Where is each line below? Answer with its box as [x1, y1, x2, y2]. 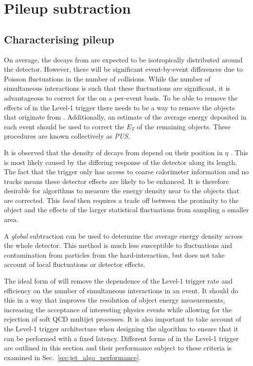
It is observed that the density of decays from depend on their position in [4, 147, 223, 157]
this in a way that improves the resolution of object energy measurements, [4, 295, 225, 305]
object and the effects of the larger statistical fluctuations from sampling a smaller [4, 204, 249, 215]
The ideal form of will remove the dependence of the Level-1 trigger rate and [4, 276, 233, 286]
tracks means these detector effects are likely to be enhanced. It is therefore [4, 176, 229, 186]
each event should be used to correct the [4, 121, 125, 131]
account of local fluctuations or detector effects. [4, 259, 145, 269]
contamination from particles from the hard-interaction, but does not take [4, 249, 225, 260]
